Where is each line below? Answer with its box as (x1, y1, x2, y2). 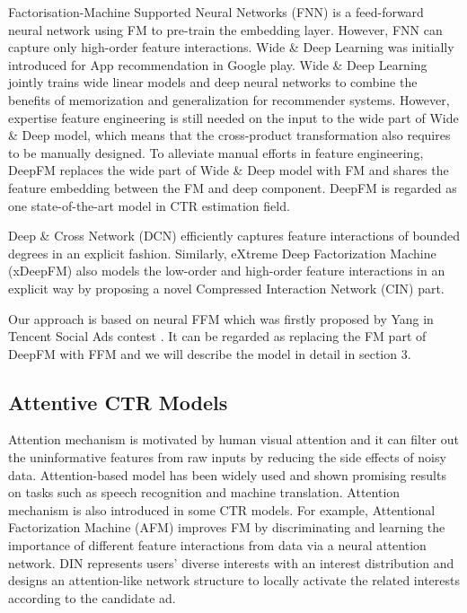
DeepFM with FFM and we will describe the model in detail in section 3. (8, 344, 411, 363)
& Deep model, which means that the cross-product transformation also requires (8, 126, 451, 144)
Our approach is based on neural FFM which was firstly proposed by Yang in (8, 309, 434, 328)
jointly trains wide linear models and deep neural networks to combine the (8, 73, 418, 92)
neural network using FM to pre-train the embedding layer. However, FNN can (8, 20, 443, 39)
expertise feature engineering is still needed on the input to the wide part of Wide (8, 108, 459, 127)
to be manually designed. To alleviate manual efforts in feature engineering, (8, 143, 424, 162)
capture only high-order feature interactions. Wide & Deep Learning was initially (8, 38, 454, 57)
